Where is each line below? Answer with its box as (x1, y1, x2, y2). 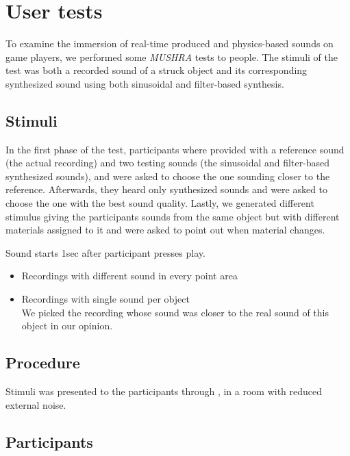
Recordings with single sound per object (21, 292, 190, 306)
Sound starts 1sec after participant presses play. (5, 245, 205, 259)
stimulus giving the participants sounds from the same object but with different (5, 209, 340, 223)
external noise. (5, 397, 66, 411)
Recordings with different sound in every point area (21, 268, 238, 283)
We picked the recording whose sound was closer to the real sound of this (21, 305, 329, 319)
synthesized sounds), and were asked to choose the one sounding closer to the (5, 168, 330, 183)
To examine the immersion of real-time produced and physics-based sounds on (5, 36, 334, 51)
